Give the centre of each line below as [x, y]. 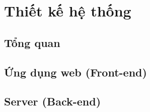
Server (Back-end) [53, 101]
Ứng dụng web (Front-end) [76, 72]
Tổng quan [32, 42]
